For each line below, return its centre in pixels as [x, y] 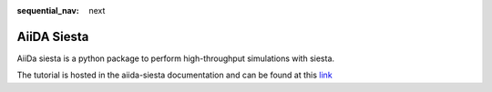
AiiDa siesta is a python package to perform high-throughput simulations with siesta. [176, 58]
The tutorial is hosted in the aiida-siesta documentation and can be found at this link [174, 75]
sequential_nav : [48, 10]
